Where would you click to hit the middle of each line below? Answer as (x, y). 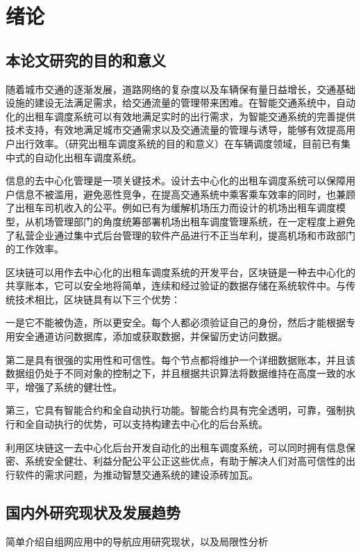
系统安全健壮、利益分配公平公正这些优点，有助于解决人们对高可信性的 (185, 461)
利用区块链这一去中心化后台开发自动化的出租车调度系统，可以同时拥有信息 (176, 447)
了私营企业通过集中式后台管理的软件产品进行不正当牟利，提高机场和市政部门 (180, 235)
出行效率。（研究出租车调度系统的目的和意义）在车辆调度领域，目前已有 (178, 143)
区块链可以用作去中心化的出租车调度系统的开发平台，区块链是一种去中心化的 (180, 272)
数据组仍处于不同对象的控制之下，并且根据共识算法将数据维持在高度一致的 (176, 373)
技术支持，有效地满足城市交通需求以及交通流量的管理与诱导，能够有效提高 (176, 130)
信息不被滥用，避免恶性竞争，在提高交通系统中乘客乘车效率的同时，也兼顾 (185, 194)
